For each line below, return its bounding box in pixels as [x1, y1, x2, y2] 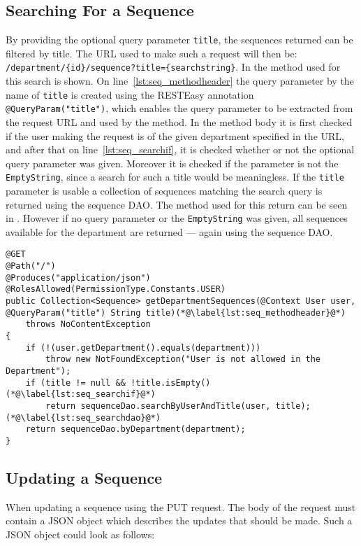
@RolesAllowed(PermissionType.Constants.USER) [6, 284, 226, 295]
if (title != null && [25, 377, 126, 388]
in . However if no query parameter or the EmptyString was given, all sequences [6, 211, 348, 225]
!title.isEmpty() [130, 377, 211, 388]
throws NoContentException [25, 319, 151, 330]
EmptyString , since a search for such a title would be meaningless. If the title [6, 169, 344, 184]
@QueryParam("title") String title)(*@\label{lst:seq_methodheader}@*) [6, 307, 346, 318]
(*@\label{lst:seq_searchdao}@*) [6, 412, 161, 423]
